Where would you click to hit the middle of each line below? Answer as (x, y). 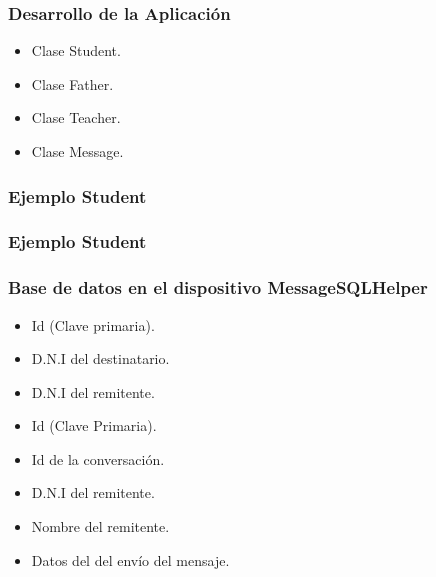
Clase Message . (77, 151)
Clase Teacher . (76, 117)
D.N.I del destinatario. (100, 358)
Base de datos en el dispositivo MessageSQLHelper (218, 287)
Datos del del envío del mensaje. (130, 559)
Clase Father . (72, 83)
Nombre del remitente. (100, 526)
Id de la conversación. (98, 458)
